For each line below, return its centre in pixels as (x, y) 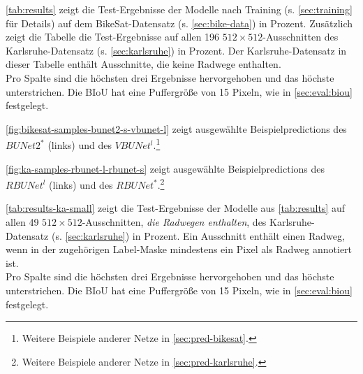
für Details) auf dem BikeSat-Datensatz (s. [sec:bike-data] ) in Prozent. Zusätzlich (179, 23)
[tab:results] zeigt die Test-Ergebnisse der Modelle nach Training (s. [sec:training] (179, 9)
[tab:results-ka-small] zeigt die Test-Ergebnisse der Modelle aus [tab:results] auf (175, 208)
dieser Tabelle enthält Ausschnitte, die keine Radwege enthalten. (143, 64)
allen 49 (22, 222)
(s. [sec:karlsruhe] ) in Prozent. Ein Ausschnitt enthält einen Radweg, (198, 235)
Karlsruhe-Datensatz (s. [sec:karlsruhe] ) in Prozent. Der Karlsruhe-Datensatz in (176, 50)
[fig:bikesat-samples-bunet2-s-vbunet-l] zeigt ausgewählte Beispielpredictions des (176, 128)
